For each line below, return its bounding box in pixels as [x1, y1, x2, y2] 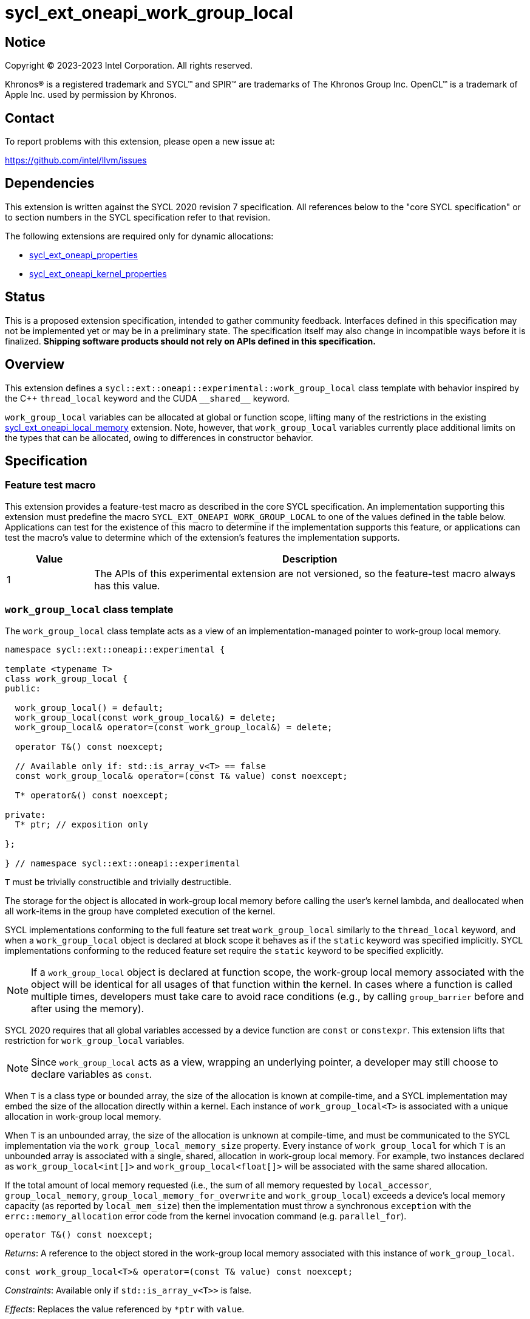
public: [5, 683, 41, 693]
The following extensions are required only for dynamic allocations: [5, 230, 274, 241]
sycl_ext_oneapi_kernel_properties [29, 268, 167, 279]
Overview [5, 357, 65, 372]
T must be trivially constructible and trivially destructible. [5, 876, 232, 887]
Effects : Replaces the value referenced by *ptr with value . [5, 1303, 245, 1314]
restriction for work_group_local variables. [5, 1035, 185, 1046]
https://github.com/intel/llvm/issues [5, 155, 147, 166]
